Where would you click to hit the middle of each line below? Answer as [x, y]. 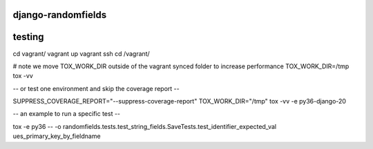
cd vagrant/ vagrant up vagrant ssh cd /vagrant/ [81, 53]
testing [28, 37]
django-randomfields [60, 15]
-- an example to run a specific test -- [67, 114]
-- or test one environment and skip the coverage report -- [96, 88]
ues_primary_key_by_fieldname [57, 136]
